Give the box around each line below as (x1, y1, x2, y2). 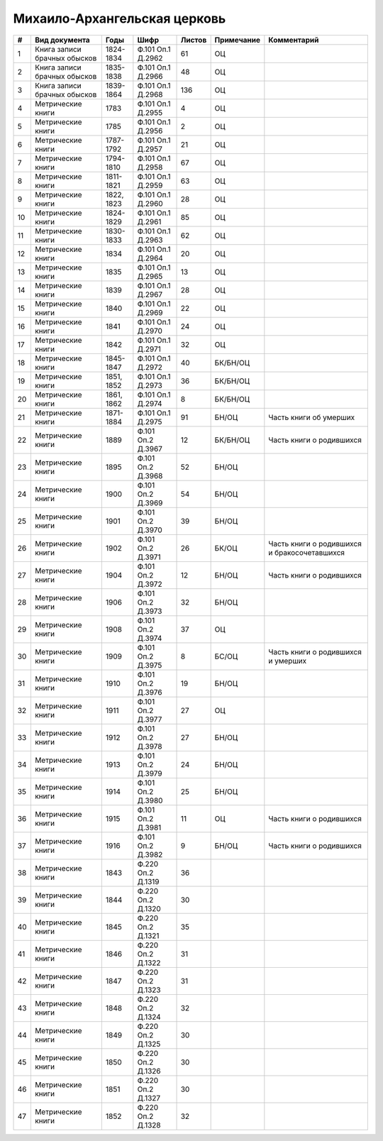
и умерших (268, 656, 307, 666)
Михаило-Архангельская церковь (13, 11, 226, 26)
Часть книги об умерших (268, 412, 355, 422)
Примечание (214, 35, 261, 45)
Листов (180, 35, 207, 45)
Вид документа (34, 35, 90, 45)
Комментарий (268, 35, 319, 45)
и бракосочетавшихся (268, 547, 345, 557)
